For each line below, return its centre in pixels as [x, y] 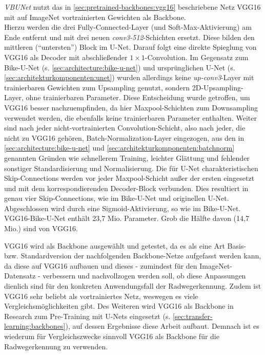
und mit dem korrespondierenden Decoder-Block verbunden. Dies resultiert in [126, 188]
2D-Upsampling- [218, 87]
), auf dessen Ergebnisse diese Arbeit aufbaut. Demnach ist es [162, 326]
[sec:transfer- [192, 316]
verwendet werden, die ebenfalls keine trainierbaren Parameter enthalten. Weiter [130, 117]
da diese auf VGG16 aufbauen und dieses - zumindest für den [101, 265]
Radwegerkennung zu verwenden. [56, 346]
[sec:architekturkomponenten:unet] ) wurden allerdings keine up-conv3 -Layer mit [129, 77]
